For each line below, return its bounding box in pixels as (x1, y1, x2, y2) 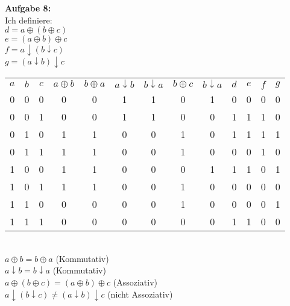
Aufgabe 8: (5, 2, 51, 14)
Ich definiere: (5, 13, 52, 26)
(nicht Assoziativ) (107, 287, 173, 300)
